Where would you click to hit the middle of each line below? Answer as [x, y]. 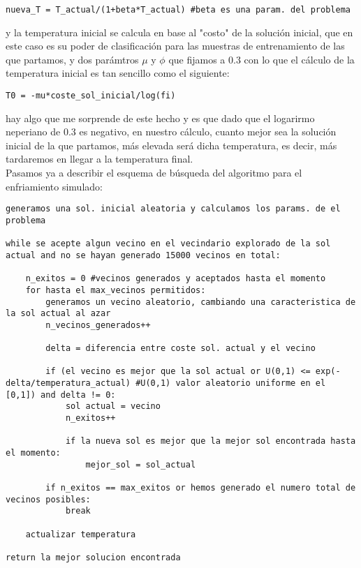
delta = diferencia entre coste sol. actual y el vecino [180, 349]
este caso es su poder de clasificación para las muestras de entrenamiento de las [175, 46]
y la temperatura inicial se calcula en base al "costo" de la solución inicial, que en [179, 32]
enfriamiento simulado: [54, 186]
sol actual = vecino [113, 406]
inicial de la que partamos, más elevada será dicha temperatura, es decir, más [171, 145]
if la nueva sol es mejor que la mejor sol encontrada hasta [211, 441]
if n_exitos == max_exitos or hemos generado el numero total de [201, 488]
